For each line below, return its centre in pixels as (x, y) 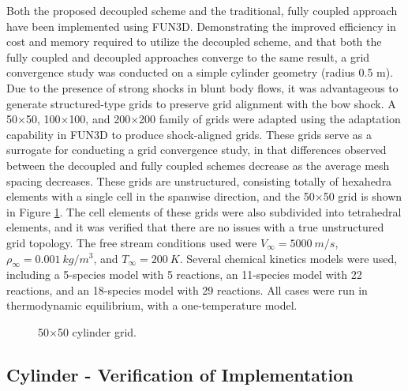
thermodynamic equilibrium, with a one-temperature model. (152, 305)
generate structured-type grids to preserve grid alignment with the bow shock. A (201, 103)
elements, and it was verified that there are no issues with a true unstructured (195, 227)
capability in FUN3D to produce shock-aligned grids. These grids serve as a (189, 134)
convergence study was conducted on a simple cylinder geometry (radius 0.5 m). (200, 72)
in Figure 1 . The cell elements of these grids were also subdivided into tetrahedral (204, 211)
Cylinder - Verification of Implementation (180, 375)
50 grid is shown (363, 196)
